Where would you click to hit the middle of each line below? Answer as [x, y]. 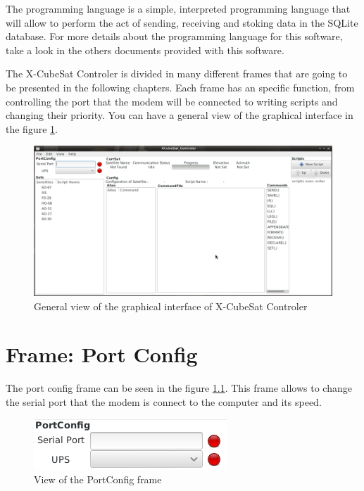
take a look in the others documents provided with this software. [145, 50]
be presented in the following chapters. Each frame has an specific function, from [180, 87]
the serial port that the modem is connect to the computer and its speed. [164, 401]
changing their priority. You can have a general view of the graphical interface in [180, 115]
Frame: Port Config [102, 354]
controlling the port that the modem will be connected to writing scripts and [172, 101]
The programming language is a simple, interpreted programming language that [178, 8]
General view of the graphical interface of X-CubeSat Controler [171, 306]
